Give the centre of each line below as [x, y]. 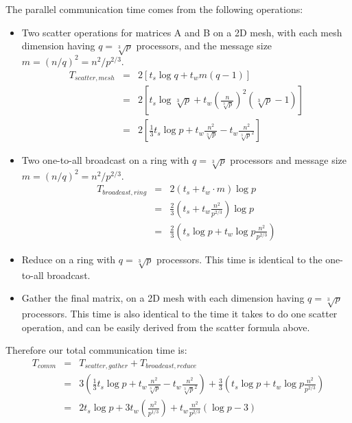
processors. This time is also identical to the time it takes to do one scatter [179, 314]
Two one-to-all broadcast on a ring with [105, 160]
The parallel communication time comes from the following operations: [154, 9]
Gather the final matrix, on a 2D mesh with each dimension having [163, 298]
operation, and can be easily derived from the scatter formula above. [166, 327]
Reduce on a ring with [69, 259]
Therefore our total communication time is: [96, 350]
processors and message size [289, 160]
